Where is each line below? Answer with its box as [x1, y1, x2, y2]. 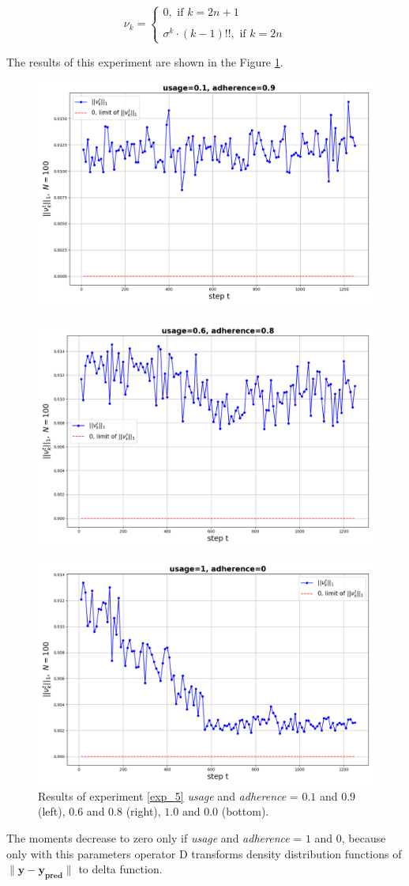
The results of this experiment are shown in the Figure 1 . [6, 53, 283, 70]
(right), [126, 803, 161, 820]
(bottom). [221, 803, 269, 820]
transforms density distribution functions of [191, 845, 402, 861]
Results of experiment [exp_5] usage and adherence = [38, 787, 298, 804]
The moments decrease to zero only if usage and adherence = [6, 830, 302, 846]
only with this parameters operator [6, 845, 176, 861]
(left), [38, 803, 66, 820]
